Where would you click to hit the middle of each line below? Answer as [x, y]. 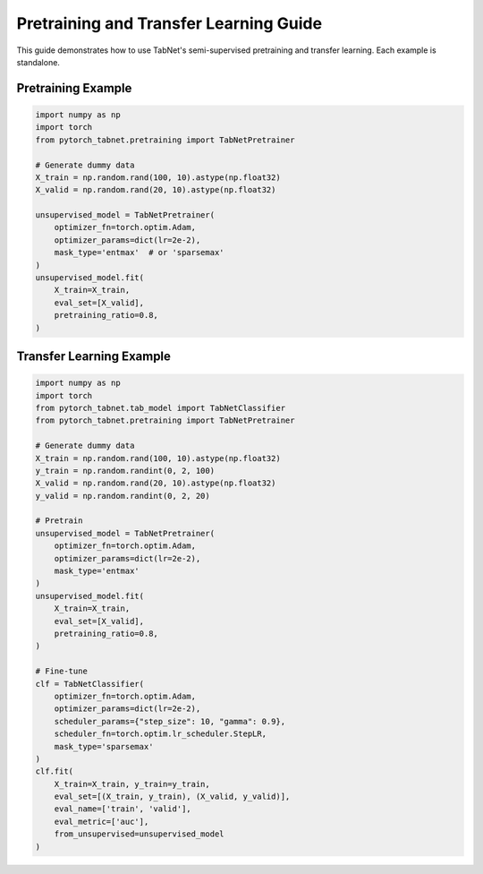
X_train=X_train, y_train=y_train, [132, 784]
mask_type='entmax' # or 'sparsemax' [139, 253]
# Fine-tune [62, 671]
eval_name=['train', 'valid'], [123, 809]
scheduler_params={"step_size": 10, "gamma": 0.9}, [170, 721]
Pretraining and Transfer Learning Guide [169, 23]
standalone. [38, 62]
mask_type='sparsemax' [104, 746]
